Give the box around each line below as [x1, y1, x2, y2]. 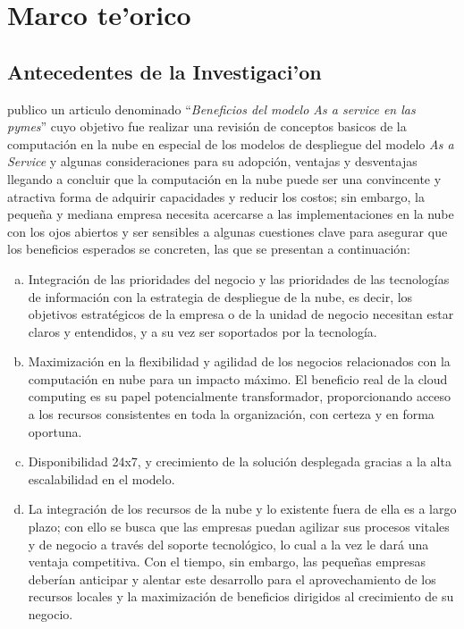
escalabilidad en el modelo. [28, 469, 175, 488]
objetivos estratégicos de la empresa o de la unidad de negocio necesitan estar [28, 305, 454, 323]
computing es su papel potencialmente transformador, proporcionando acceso [28, 387, 451, 406]
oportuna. [28, 422, 82, 440]
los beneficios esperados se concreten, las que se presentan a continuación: [7, 239, 411, 258]
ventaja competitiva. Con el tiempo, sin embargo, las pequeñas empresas [28, 552, 426, 571]
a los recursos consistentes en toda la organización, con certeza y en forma [28, 405, 434, 424]
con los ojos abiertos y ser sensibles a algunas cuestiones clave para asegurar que [7, 222, 448, 240]
